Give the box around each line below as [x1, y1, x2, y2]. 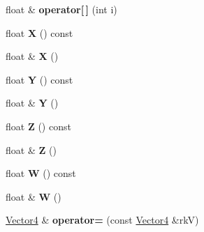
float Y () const [6, 72, 73, 86]
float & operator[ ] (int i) [6, 2, 117, 16]
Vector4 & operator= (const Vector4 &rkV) [6, 212, 199, 227]
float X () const [6, 25, 73, 40]
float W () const [6, 166, 76, 180]
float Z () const [6, 118, 71, 133]
